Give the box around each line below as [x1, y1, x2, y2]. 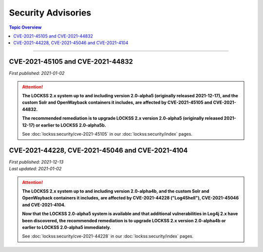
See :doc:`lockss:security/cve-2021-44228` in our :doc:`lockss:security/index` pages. [22, 234, 194, 239]
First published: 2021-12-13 [9, 159, 64, 165]
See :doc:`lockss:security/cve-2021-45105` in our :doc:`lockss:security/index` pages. [22, 131, 192, 137]
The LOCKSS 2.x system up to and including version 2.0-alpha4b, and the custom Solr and [22, 188, 209, 194]
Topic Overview [9, 24, 42, 30]
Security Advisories [9, 7, 92, 18]
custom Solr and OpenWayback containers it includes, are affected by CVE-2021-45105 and [22, 100, 212, 106]
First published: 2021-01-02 [9, 71, 65, 76]
